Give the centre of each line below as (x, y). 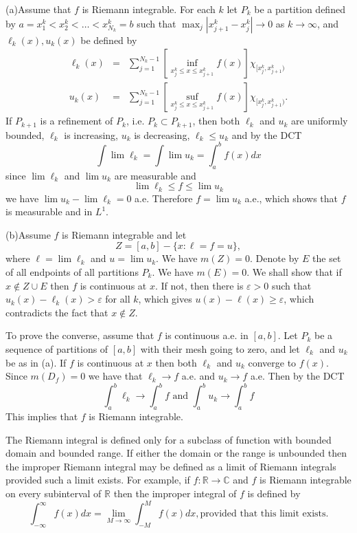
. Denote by (275, 258)
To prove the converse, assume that (80, 335)
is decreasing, (162, 134)
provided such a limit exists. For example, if (98, 480)
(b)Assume (28, 234)
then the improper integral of (175, 493)
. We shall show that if (294, 272)
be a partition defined (300, 9)
